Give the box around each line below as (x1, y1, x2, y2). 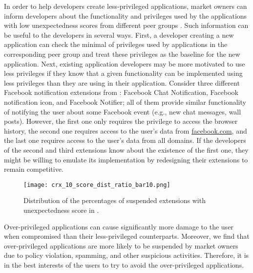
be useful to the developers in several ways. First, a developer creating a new (4, 29, 234, 40)
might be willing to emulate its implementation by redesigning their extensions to (4, 154, 248, 164)
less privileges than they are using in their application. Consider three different (4, 77, 240, 88)
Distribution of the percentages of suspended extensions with (23, 195, 206, 205)
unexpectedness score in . (23, 205, 99, 215)
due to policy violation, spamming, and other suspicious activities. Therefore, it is (4, 250, 249, 260)
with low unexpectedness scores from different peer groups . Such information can (4, 20, 249, 30)
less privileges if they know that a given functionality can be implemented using (4, 68, 243, 78)
